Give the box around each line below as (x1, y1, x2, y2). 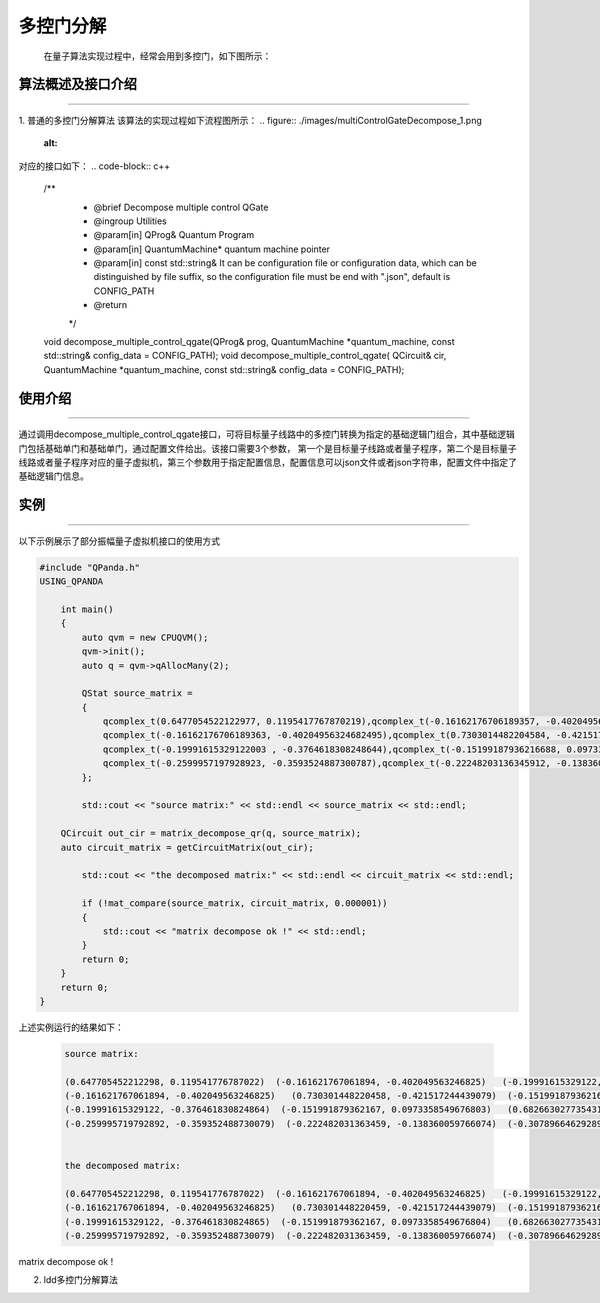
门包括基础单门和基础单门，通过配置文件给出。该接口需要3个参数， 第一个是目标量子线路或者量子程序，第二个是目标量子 (18, 442, 517, 454)
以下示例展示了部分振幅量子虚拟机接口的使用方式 (18, 535, 220, 547)
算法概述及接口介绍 (18, 76, 137, 93)
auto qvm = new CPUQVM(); (81, 631, 209, 643)
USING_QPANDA (39, 576, 104, 587)
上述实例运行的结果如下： (18, 1021, 124, 1033)
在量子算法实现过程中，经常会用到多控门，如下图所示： (43, 50, 272, 62)
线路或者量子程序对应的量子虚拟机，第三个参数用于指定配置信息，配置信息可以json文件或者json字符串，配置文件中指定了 (18, 456, 517, 468)
